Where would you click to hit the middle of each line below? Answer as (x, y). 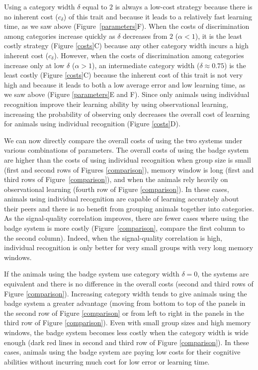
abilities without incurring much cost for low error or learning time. (107, 361)
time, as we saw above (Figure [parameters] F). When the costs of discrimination (127, 26)
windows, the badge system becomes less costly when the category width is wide (126, 332)
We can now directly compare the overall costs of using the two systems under (123, 140)
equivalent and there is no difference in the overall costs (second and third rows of (129, 284)
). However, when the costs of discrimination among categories (149, 55)
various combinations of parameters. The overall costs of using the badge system (127, 150)
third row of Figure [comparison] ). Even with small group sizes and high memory (128, 323)
